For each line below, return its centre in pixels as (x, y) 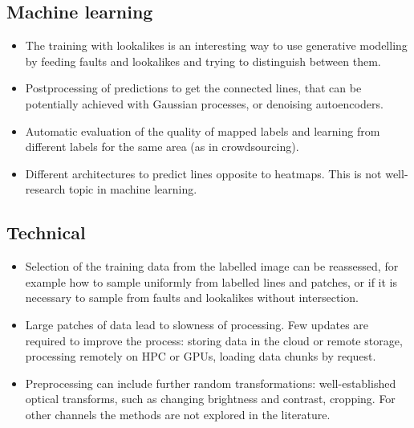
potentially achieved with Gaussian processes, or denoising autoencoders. (204, 103)
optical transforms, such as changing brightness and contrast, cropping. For (210, 399)
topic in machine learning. (133, 189)
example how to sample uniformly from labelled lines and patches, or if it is (211, 281)
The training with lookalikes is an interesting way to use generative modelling (216, 45)
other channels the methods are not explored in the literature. (178, 414)
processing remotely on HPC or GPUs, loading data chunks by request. (201, 356)
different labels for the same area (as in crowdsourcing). (162, 147)
